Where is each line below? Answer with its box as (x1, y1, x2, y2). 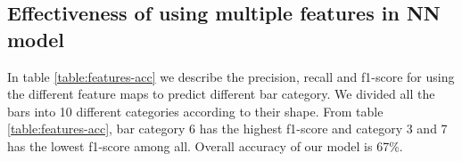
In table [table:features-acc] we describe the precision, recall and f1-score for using (7, 67, 455, 85)
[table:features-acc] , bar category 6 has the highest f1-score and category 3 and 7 (7, 119, 448, 138)
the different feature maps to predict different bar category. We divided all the (7, 85, 435, 103)
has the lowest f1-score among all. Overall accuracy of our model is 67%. (7, 136, 403, 155)
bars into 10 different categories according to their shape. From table (7, 101, 384, 120)
